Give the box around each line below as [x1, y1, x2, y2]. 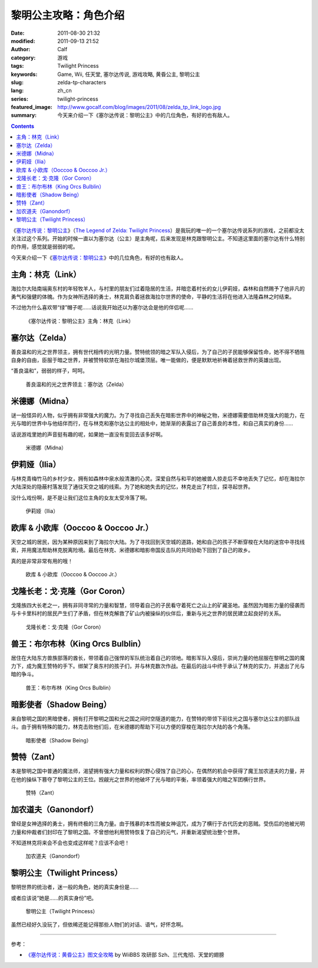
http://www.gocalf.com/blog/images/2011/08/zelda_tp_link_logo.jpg [57, 104, 221, 111]
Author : [11, 46, 31, 53]
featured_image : [11, 104, 52, 111]
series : [11, 95, 29, 103]
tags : [11, 62, 24, 70]
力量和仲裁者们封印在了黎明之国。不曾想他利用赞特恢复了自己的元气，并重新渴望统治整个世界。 [11, 828, 243, 835]
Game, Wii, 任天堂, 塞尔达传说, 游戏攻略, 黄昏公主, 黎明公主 [57, 71, 200, 78]
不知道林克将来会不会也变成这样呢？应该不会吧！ [11, 839, 130, 846]
